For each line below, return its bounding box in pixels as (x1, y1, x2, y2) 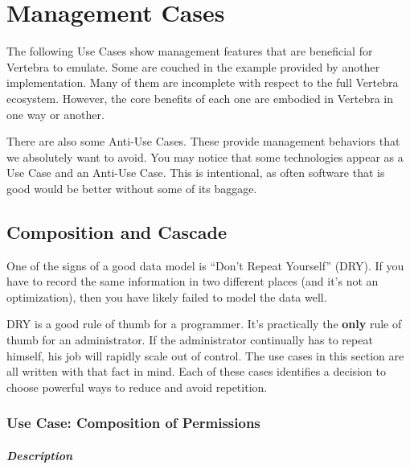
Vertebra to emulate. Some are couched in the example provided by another (6, 58, 380, 75)
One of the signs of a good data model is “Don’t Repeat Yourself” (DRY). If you (6, 257, 404, 274)
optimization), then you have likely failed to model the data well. (6, 288, 327, 305)
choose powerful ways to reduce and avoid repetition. (6, 378, 268, 395)
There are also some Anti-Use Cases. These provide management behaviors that (6, 133, 400, 150)
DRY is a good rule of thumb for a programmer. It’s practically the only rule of (6, 315, 402, 332)
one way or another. (6, 105, 105, 122)
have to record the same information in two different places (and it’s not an (6, 273, 379, 290)
